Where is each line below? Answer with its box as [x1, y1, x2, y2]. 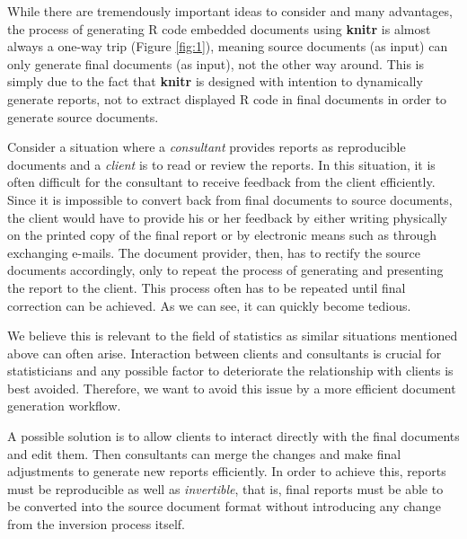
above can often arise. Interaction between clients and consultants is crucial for [7, 343, 442, 362]
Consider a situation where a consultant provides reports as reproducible [7, 137, 406, 156]
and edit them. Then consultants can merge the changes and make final [7, 444, 401, 463]
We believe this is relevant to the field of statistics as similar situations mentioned [7, 326, 458, 345]
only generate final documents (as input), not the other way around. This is [7, 54, 425, 73]
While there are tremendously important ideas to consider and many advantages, [7, 2, 453, 20]
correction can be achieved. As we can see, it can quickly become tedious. [7, 296, 411, 314]
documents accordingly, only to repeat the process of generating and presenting [7, 261, 444, 279]
